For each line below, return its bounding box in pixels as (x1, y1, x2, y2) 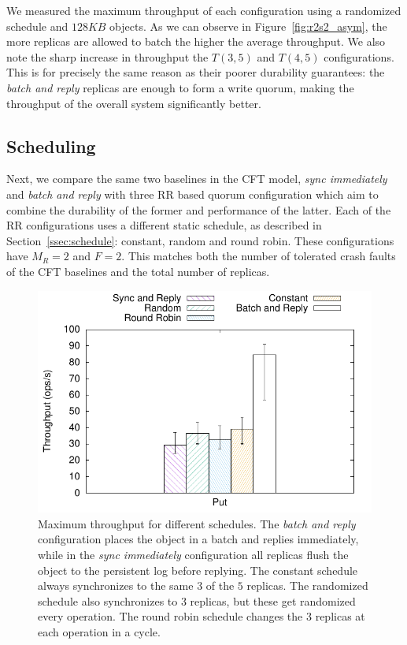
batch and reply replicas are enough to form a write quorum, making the (6, 79, 354, 95)
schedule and (6, 17, 68, 34)
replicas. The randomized (246, 577, 368, 594)
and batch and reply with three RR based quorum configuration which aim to (6, 185, 379, 202)
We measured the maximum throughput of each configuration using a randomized (6, 2, 401, 18)
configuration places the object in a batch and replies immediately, (38, 531, 359, 547)
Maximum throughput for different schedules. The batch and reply (38, 515, 356, 531)
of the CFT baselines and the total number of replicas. (6, 263, 270, 279)
